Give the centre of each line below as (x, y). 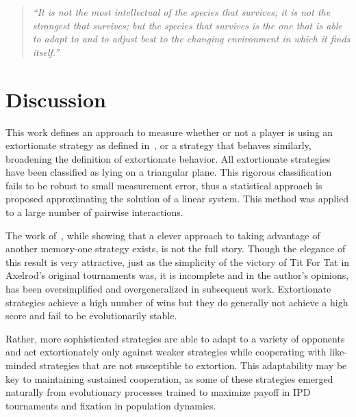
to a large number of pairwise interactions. (94, 212)
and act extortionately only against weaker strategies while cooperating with (166, 352)
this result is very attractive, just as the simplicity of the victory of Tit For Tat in (178, 261)
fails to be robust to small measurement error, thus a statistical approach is (164, 185)
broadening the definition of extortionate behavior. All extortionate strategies (168, 158)
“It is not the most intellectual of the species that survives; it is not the (181, 12)
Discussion (56, 99)
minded (21, 365)
